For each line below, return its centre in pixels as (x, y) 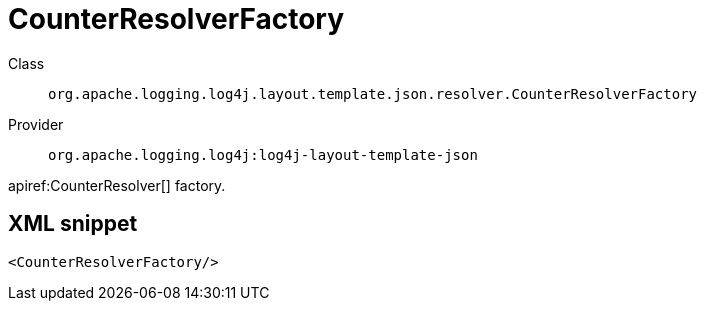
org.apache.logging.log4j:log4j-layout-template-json (263, 154)
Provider (36, 124)
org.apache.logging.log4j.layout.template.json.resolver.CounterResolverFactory (373, 93)
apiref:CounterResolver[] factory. (117, 185)
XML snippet (73, 224)
